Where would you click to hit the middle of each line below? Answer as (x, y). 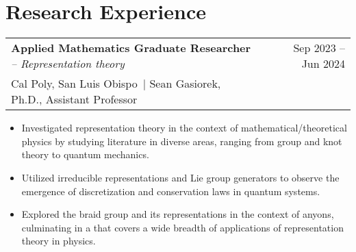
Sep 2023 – (319, 48)
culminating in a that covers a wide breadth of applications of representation (182, 227)
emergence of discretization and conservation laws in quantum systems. (171, 191)
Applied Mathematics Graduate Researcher (131, 48)
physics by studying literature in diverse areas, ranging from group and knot (182, 141)
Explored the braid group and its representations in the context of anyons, (178, 214)
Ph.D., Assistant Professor (74, 99)
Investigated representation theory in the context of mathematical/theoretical (184, 128)
